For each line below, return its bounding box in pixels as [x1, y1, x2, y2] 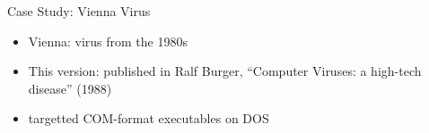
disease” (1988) [28, 79, 112, 97]
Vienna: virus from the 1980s [28, 31, 188, 50]
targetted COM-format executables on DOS [28, 109, 269, 128]
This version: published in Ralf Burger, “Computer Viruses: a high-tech [28, 62, 422, 80]
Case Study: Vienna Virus [7, 2, 151, 20]
